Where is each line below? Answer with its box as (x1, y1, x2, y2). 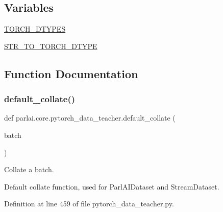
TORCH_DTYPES (4, 23, 66, 34)
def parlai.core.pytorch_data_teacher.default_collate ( (4, 112, 176, 123)
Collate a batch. (4, 164, 54, 175)
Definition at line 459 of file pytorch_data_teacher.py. (4, 198, 174, 209)
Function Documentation (4, 65, 138, 81)
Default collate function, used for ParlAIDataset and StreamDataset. (4, 181, 219, 192)
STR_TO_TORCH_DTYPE (4, 40, 97, 51)
